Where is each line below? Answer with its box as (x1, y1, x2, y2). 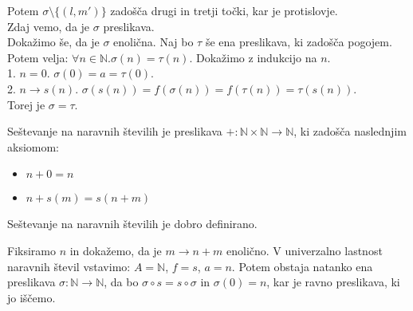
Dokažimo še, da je (7, 33, 100, 50)
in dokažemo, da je (69, 242, 162, 258)
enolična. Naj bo (113, 33, 194, 50)
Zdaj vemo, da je (7, 18, 90, 34)
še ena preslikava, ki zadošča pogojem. (205, 33, 392, 50)
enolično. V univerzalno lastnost (226, 242, 383, 258)
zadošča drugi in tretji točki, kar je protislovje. (110, 2, 338, 18)
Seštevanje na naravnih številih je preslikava (7, 123, 222, 140)
